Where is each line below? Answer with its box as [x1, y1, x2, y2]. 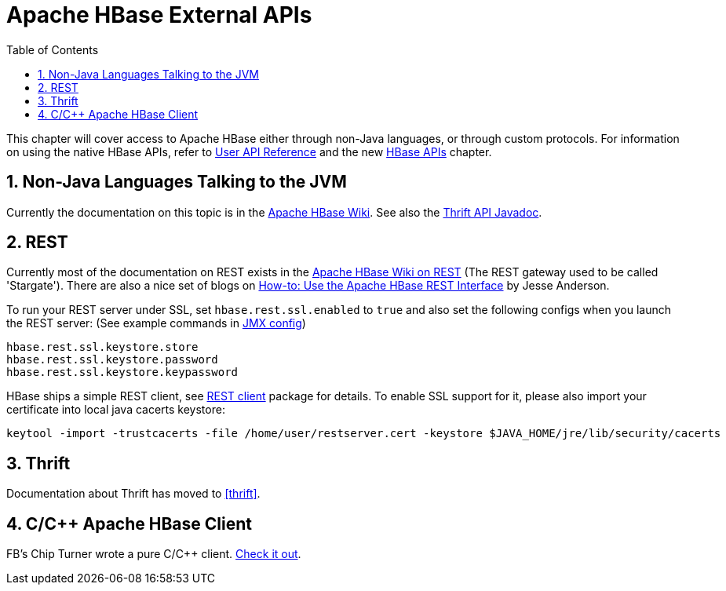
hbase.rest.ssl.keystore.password [6, 353, 218, 367]
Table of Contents [6, 42, 99, 57]
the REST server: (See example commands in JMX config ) [6, 316, 306, 330]
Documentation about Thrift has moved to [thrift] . [6, 487, 261, 501]
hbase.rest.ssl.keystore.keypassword [6, 366, 239, 379]
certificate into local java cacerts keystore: [6, 403, 225, 417]
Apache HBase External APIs [6, 2, 312, 28]
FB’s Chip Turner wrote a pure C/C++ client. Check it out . [6, 547, 301, 561]
